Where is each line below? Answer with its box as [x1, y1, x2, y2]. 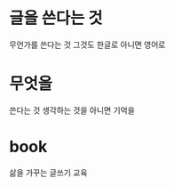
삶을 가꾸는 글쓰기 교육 [9, 166, 88, 178]
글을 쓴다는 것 [9, 8, 103, 28]
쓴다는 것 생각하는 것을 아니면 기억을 [9, 104, 135, 116]
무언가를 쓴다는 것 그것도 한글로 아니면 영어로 [9, 39, 166, 50]
